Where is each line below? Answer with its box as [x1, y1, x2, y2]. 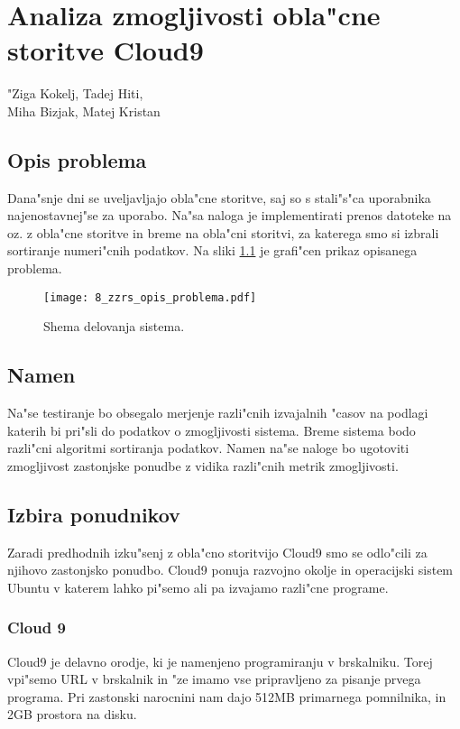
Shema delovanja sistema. [43, 317, 185, 336]
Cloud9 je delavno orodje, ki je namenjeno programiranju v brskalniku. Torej [7, 651, 433, 670]
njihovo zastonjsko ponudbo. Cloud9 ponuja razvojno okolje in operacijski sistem [7, 560, 454, 579]
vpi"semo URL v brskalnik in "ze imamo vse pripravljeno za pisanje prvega [7, 669, 421, 688]
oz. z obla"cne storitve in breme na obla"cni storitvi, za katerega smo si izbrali [7, 223, 439, 242]
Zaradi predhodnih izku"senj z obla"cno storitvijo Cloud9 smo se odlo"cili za [7, 542, 428, 561]
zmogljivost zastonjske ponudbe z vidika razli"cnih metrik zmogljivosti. [7, 456, 399, 475]
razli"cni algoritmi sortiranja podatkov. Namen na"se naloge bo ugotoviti [7, 438, 409, 457]
